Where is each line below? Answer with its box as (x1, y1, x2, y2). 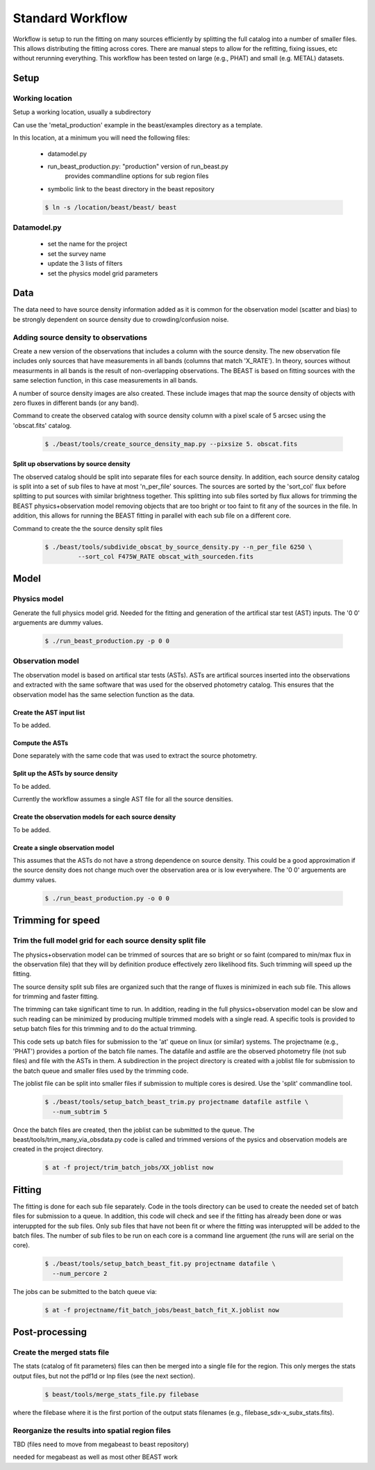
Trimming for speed (12, 915, 101, 927)
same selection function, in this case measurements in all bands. (12, 376, 198, 385)
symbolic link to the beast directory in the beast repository (47, 184, 215, 193)
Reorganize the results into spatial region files (12, 1425, 172, 1435)
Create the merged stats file (12, 1348, 110, 1357)
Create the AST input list (12, 708, 85, 717)
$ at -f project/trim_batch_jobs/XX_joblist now (44, 1164, 214, 1172)
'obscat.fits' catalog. (12, 421, 72, 429)
